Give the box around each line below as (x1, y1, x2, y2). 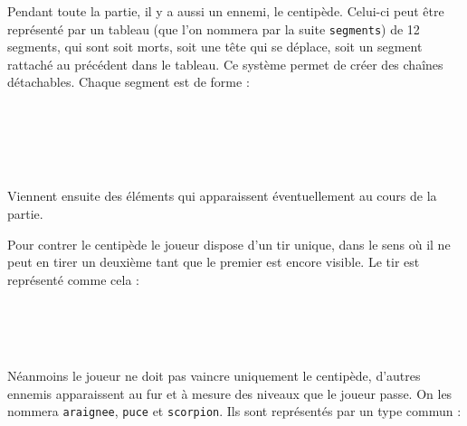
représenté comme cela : (7, 270, 139, 289)
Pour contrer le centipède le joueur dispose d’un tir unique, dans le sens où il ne (7, 234, 451, 253)
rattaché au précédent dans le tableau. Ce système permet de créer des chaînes (7, 54, 443, 73)
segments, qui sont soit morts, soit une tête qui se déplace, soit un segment (7, 37, 423, 56)
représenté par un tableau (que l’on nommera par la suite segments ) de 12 (7, 19, 420, 38)
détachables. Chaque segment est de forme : (7, 72, 250, 91)
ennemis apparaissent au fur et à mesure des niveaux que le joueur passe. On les (7, 383, 453, 402)
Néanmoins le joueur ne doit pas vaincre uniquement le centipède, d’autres (7, 366, 421, 385)
